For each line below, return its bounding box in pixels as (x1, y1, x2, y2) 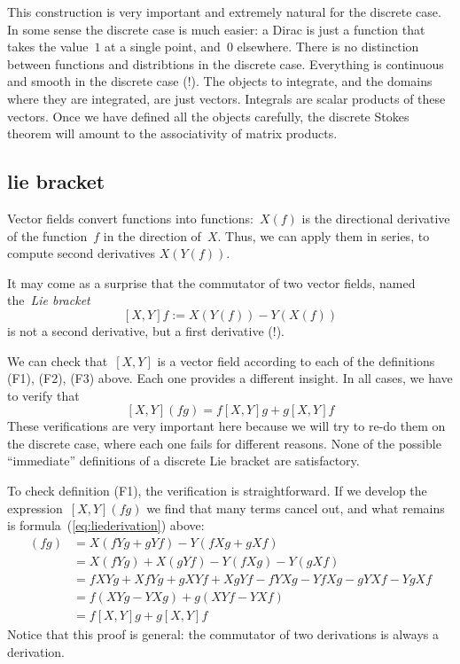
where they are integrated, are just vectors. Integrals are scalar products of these (7, 89, 446, 107)
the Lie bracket (7, 291, 90, 309)
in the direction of (103, 226, 201, 245)
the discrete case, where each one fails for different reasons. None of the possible (7, 434, 441, 452)
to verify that (7, 386, 80, 404)
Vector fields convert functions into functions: (7, 208, 253, 227)
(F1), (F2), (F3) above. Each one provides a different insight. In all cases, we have (7, 369, 453, 387)
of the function (7, 226, 88, 245)
